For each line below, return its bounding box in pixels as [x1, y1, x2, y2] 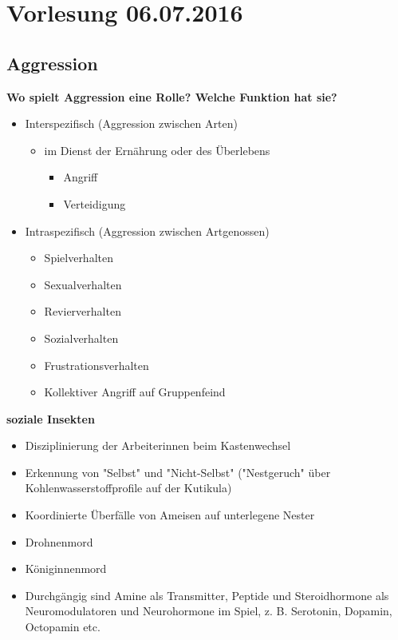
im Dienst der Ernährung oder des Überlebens [44, 141, 270, 158]
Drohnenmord [25, 533, 93, 550]
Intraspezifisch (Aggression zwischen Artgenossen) [25, 222, 270, 239]
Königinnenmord [25, 560, 107, 577]
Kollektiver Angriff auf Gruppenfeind [44, 384, 226, 400]
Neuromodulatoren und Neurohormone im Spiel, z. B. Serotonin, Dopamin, [25, 602, 392, 619]
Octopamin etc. [25, 618, 100, 635]
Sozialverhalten [44, 329, 119, 346]
